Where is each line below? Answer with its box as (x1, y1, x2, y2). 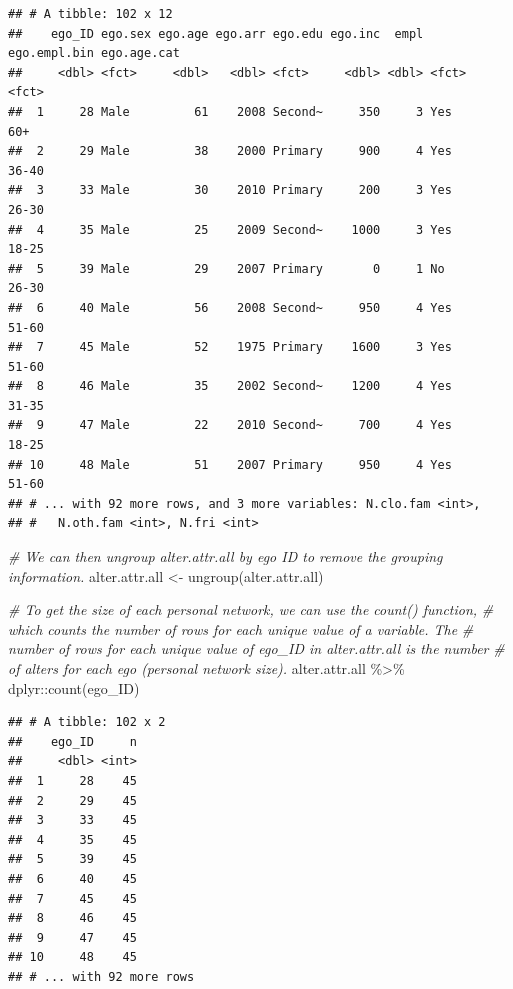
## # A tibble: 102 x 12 (8, 7, 173, 21)
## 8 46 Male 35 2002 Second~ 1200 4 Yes (8, 379, 452, 394)
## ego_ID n (8, 734, 137, 749)
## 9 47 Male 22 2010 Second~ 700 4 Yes (8, 418, 452, 433)
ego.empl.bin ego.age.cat (8, 46, 180, 61)
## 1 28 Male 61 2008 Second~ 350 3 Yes (8, 104, 452, 119)
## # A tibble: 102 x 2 (8, 715, 166, 730)
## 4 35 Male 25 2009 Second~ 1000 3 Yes (8, 222, 452, 237)
